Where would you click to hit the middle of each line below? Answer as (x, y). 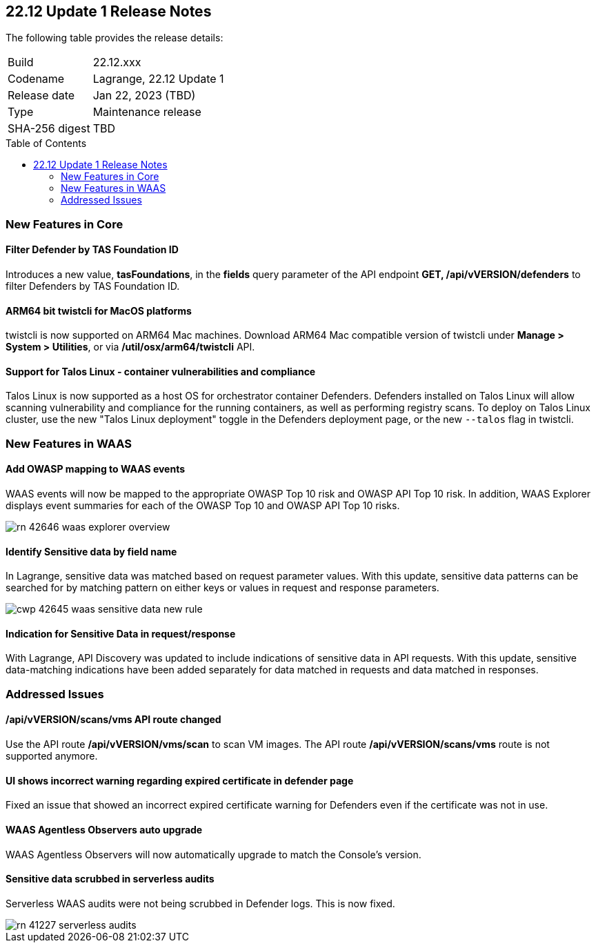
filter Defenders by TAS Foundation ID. (93, 286)
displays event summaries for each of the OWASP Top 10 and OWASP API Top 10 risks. (203, 506)
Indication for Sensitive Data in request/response (121, 633)
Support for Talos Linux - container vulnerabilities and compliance (161, 371)
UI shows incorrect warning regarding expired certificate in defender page (180, 780)
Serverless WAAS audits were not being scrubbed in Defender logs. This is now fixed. (200, 903)
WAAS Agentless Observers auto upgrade (104, 829)
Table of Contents (46, 144)
